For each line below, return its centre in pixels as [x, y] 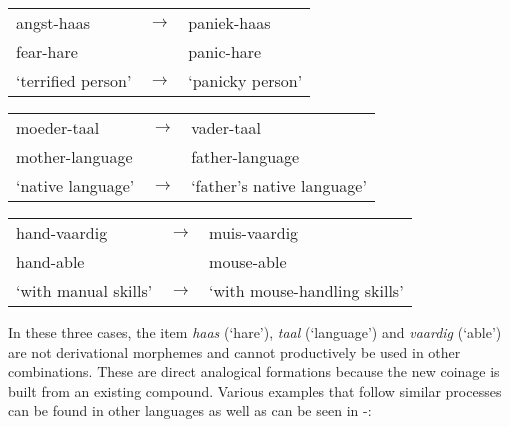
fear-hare [47, 51]
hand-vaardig [62, 232]
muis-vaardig [254, 232]
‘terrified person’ [74, 80]
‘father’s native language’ [279, 185]
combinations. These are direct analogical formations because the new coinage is [254, 371]
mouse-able [248, 261]
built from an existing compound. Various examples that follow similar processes [255, 390]
